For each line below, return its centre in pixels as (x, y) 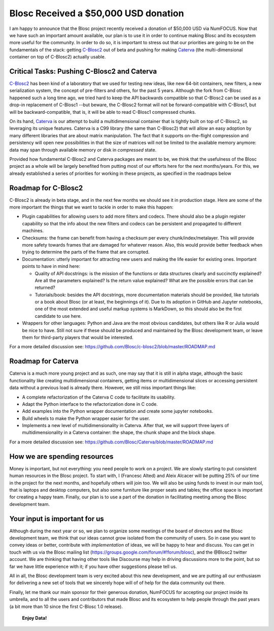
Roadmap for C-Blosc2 (46, 188)
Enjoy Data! (35, 618)
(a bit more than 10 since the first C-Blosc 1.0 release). (66, 606)
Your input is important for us (57, 519)
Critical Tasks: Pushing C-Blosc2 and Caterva (83, 71)
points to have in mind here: (51, 266)
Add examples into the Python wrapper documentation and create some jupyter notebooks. (117, 411)
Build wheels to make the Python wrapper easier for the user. (86, 418)
